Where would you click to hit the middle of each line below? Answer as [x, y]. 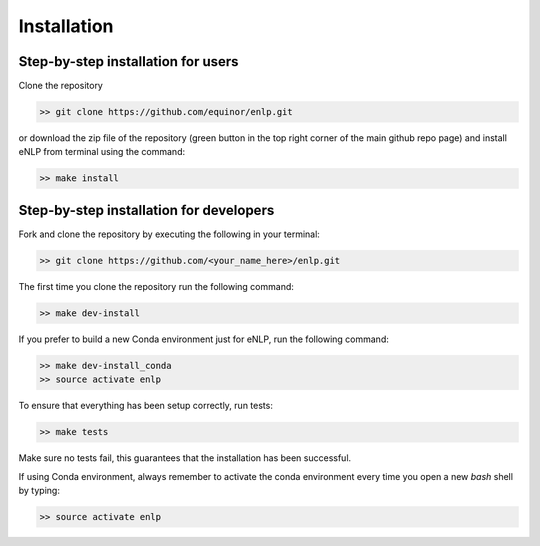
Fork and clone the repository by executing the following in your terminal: [169, 234]
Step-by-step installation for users [128, 61]
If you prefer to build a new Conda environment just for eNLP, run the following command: [203, 339]
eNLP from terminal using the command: [101, 152]
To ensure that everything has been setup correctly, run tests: [146, 406]
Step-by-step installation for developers [146, 210]
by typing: [39, 490]
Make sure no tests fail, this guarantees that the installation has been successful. [185, 458]
